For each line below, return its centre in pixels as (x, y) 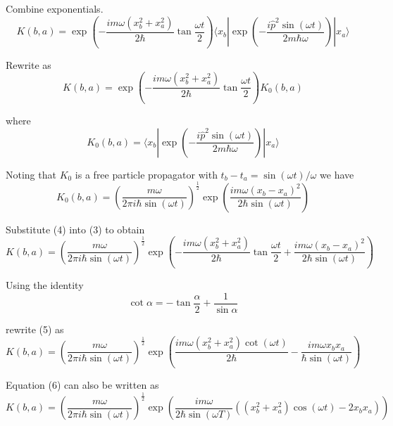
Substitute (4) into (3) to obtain (75, 229)
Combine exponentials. (55, 8)
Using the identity (45, 285)
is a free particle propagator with (146, 174)
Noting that (31, 174)
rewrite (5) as (35, 329)
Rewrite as (29, 64)
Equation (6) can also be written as (82, 385)
